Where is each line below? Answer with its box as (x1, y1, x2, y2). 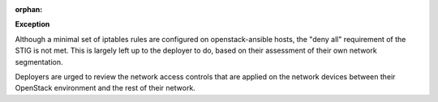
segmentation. (15, 57, 64, 66)
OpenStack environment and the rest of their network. (15, 83, 196, 93)
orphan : (15, 5, 43, 14)
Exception (15, 19, 50, 29)
